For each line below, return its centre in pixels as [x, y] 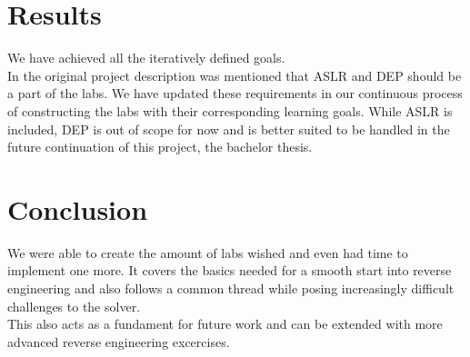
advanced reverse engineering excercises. [119, 341]
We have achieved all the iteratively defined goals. [146, 58]
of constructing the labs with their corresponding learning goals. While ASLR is [230, 110]
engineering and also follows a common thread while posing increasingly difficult [231, 288]
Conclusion [78, 208]
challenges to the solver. [74, 306]
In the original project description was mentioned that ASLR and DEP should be [235, 75]
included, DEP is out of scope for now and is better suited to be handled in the [229, 129]
